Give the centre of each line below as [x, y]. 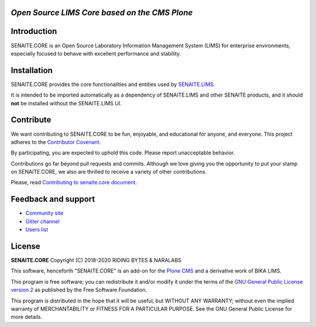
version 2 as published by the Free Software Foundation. [79, 290]
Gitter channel [42, 221]
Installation [32, 70]
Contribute [31, 120]
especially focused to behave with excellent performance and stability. [96, 53]
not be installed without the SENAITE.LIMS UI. [66, 103]
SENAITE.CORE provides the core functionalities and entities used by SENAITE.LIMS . [113, 84]
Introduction [34, 31]
